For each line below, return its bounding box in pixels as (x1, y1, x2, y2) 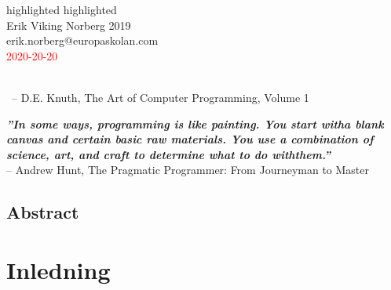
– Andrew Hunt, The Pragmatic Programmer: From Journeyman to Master (6, 161, 370, 178)
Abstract (6, 200, 79, 224)
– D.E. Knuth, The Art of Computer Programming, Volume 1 (12, 89, 309, 105)
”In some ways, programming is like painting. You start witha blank (6, 115, 384, 132)
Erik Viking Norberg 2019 (6, 16, 131, 33)
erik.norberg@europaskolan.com (6, 32, 159, 49)
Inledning (6, 253, 111, 285)
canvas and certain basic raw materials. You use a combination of (6, 131, 374, 147)
